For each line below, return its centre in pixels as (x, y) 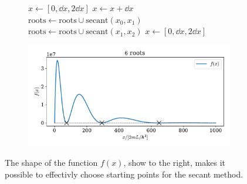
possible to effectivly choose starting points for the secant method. (124, 174)
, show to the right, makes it (175, 163)
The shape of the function (51, 163)
